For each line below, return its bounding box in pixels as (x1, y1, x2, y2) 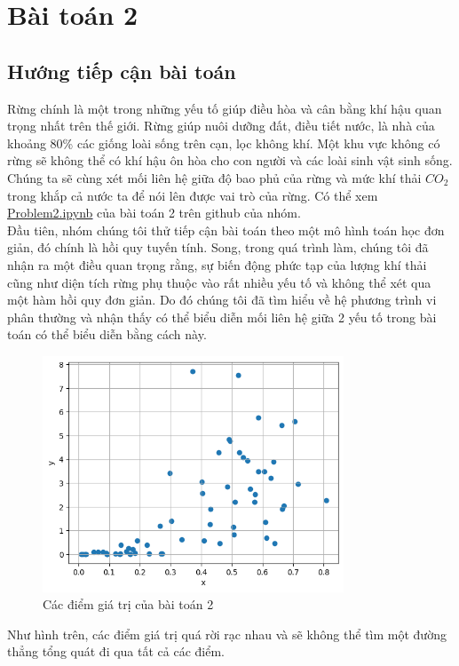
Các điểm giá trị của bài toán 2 (43, 595, 214, 614)
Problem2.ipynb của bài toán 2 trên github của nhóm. (7, 203, 301, 222)
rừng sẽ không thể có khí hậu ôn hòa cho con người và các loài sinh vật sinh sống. (7, 151, 453, 170)
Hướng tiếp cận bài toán (7, 57, 236, 84)
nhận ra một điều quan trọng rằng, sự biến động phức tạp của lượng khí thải (7, 255, 427, 274)
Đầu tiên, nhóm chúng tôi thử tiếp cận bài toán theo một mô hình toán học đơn (7, 220, 445, 239)
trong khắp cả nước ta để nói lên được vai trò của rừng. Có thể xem (7, 186, 378, 204)
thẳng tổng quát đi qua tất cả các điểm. (7, 642, 225, 661)
